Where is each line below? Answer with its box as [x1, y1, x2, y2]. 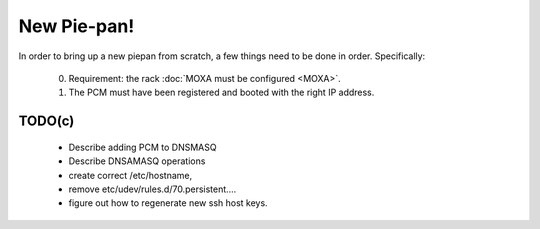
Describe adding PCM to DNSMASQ [68, 141, 217, 153]
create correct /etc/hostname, [68, 169, 193, 181]
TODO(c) [18, 113, 75, 130]
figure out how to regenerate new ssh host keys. [68, 197, 269, 209]
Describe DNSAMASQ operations [68, 155, 206, 167]
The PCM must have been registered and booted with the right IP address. [68, 86, 375, 99]
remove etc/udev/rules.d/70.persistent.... [68, 183, 237, 195]
